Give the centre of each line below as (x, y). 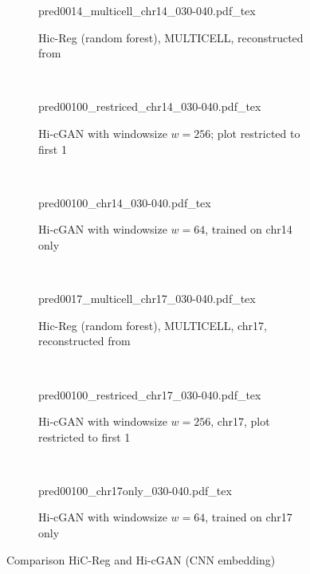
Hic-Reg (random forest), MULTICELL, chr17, (153, 325)
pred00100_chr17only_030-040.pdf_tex (135, 490)
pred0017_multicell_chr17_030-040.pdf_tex (147, 299)
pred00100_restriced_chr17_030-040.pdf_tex (150, 394)
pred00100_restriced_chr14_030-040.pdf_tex (150, 106)
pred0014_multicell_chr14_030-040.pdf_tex (147, 10)
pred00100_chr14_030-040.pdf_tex (125, 202)
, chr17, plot (240, 421)
